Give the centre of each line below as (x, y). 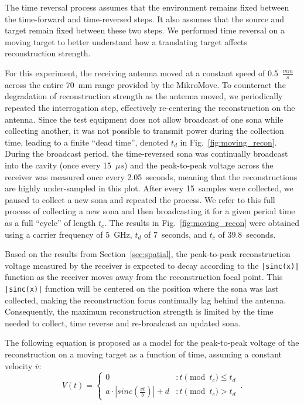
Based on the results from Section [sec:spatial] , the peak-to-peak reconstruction (148, 254)
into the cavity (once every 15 (58, 165)
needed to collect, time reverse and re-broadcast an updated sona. (123, 323)
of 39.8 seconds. (247, 234)
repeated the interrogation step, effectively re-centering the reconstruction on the (150, 107)
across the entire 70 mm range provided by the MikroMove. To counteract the (145, 84)
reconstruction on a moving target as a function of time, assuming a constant (143, 354)
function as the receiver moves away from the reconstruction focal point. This (144, 277)
